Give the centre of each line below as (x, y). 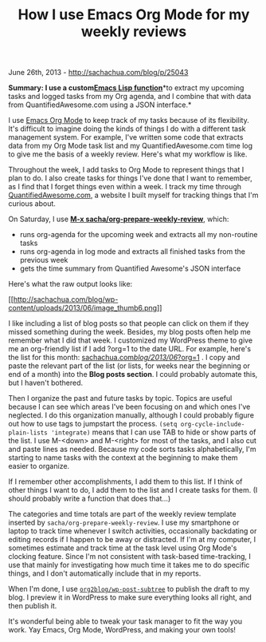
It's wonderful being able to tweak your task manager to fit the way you (125, 621)
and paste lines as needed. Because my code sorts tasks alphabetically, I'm (132, 450)
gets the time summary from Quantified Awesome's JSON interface (130, 268)
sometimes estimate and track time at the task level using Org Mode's (123, 548)
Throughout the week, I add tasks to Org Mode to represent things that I (126, 170)
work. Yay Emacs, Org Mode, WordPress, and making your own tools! (122, 630)
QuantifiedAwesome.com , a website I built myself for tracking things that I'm (133, 195)
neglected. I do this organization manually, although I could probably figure (131, 415)
